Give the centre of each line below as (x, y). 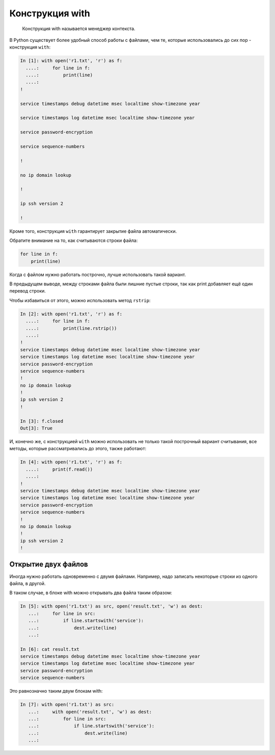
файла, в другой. (28, 583)
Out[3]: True (36, 428)
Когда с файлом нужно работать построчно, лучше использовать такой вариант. (98, 274)
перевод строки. (28, 291)
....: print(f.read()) (59, 469)
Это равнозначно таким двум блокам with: (56, 691)
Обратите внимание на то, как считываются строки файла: (74, 240)
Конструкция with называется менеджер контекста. (79, 29)
